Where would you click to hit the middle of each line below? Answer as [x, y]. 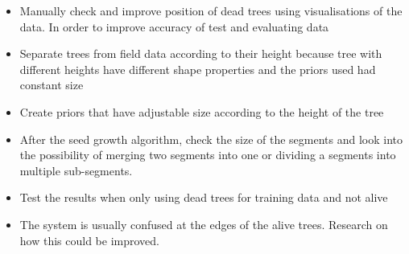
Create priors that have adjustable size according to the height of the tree [202, 111]
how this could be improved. [89, 240]
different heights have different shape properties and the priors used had [198, 69]
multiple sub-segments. [76, 170]
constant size [52, 85]
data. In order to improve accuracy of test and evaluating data [174, 26]
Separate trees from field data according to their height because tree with [201, 53]
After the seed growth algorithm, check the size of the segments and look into [211, 139]
